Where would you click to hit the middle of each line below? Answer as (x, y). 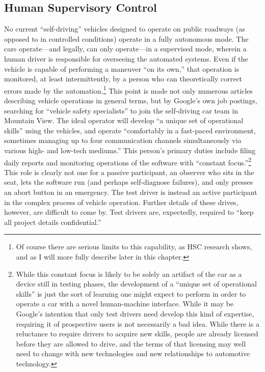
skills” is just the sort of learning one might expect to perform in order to (131, 293)
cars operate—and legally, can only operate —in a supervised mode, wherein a (125, 49)
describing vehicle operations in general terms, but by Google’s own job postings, (131, 101)
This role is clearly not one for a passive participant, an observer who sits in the (129, 172)
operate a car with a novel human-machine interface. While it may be (125, 304)
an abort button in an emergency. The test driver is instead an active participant (131, 192)
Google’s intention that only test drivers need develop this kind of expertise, (135, 313)
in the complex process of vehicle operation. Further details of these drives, (121, 202)
